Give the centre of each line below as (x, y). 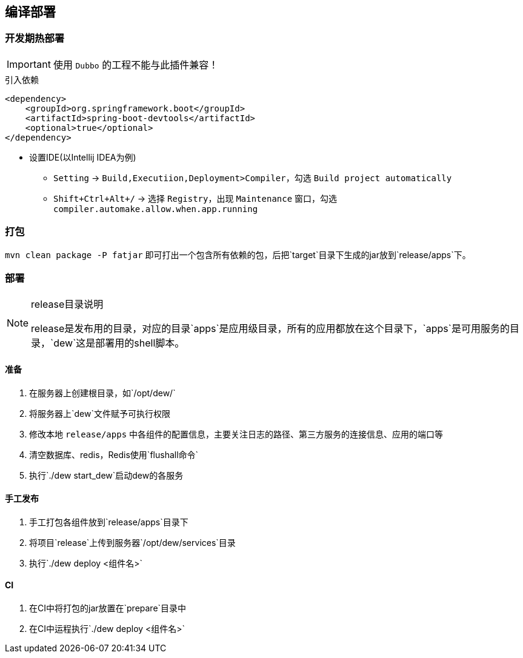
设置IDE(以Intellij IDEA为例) (83, 157)
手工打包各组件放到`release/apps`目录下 (109, 522)
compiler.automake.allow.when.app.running (156, 209)
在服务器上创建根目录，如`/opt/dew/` (102, 393)
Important (29, 64)
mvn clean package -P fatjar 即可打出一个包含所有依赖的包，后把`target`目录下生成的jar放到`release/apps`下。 (238, 254)
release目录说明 (67, 304)
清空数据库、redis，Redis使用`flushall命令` (114, 454)
